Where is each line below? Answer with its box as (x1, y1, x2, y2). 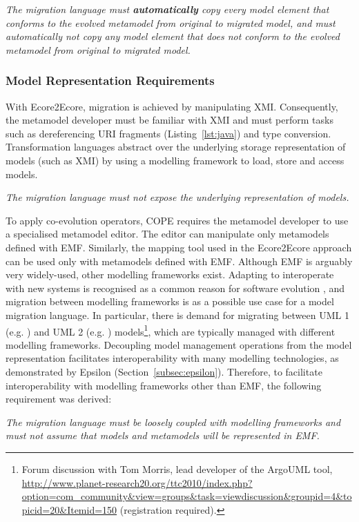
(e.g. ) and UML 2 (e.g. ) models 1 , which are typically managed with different (6, 322, 336, 338)
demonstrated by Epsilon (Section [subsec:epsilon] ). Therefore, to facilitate (6, 364, 322, 378)
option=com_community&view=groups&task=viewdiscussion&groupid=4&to (21, 489, 352, 503)
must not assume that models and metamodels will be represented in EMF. (6, 428, 320, 443)
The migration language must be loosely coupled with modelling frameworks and (6, 414, 341, 429)
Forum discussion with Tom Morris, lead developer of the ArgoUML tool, (21, 461, 333, 476)
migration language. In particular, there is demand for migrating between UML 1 (6, 307, 349, 322)
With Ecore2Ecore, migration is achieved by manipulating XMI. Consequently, (6, 99, 338, 113)
